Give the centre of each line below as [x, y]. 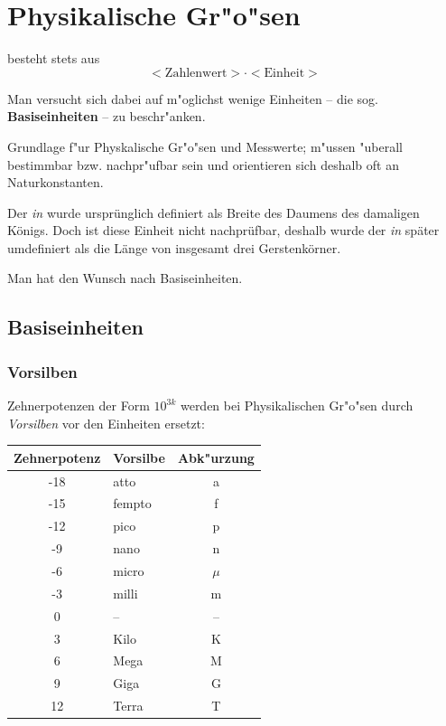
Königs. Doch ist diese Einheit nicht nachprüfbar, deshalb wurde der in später [223, 230]
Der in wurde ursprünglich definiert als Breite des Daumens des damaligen [214, 212]
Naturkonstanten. [56, 182]
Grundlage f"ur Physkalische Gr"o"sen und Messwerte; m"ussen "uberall [205, 146]
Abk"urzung [216, 457]
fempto [132, 503]
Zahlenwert [196, 73]
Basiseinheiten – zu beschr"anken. [107, 116]
